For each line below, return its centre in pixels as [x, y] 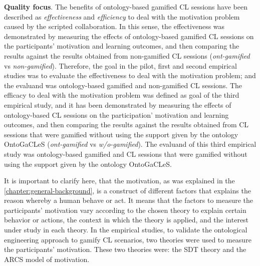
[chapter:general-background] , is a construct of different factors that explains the [127, 190]
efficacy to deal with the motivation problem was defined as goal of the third [122, 95]
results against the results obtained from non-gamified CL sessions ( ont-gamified [127, 55]
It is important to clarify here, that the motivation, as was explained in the [119, 181]
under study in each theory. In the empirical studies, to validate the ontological [126, 230]
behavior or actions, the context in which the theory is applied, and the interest [126, 220]
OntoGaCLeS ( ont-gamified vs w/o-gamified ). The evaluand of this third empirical [130, 144]
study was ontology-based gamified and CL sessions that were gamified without [126, 154]
